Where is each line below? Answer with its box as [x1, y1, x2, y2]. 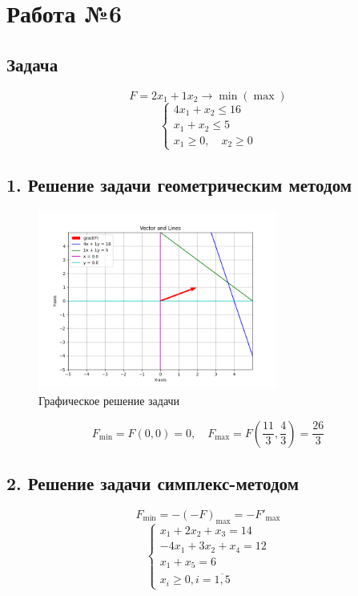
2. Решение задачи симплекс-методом [6, 470, 299, 495]
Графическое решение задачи [38, 391, 180, 408]
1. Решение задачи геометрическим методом [6, 172, 352, 197]
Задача [6, 51, 58, 76]
